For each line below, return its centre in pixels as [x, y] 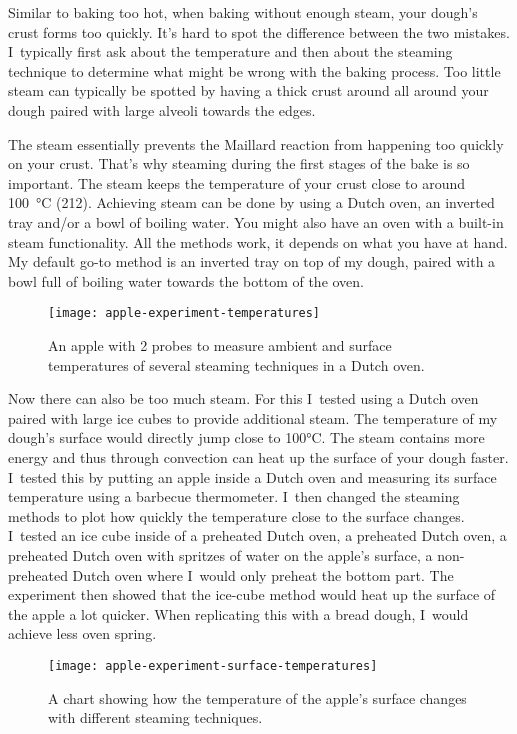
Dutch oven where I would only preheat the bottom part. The [263, 574]
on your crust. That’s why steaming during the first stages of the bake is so [239, 163]
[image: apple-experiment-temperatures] [184, 313]
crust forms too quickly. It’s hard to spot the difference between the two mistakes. [259, 31]
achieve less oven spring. [82, 633]
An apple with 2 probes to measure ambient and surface [220, 344]
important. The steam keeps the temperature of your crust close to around [237, 182]
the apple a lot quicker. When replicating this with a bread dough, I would [238, 613]
